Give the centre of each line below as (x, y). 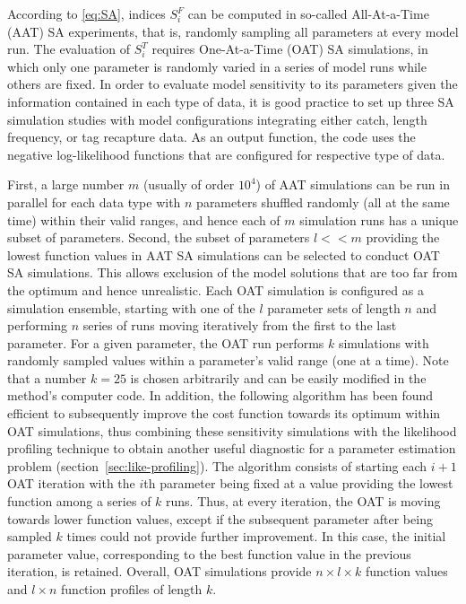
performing (37, 325)
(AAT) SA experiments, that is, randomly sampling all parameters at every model (233, 31)
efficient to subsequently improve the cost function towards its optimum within (224, 413)
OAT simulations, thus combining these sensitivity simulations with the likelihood (232, 430)
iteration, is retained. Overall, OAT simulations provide (160, 571)
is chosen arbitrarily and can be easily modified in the (278, 377)
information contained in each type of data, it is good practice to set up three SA (231, 101)
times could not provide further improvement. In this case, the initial (256, 536)
